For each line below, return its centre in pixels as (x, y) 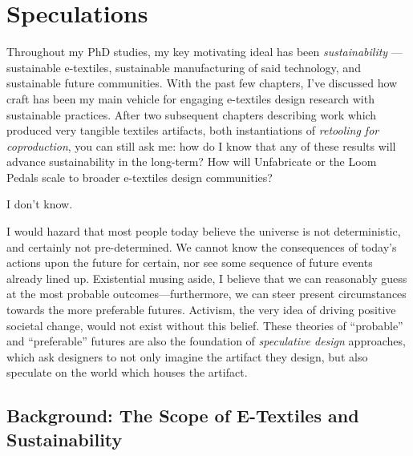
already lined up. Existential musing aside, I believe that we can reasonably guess (207, 278)
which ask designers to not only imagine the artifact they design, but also (187, 356)
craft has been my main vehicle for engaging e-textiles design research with (190, 98)
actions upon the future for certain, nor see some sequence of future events (190, 262)
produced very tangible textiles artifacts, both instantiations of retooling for (193, 130)
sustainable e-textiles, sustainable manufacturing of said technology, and (184, 67)
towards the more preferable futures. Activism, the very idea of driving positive (201, 310)
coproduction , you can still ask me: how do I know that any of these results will (201, 145)
